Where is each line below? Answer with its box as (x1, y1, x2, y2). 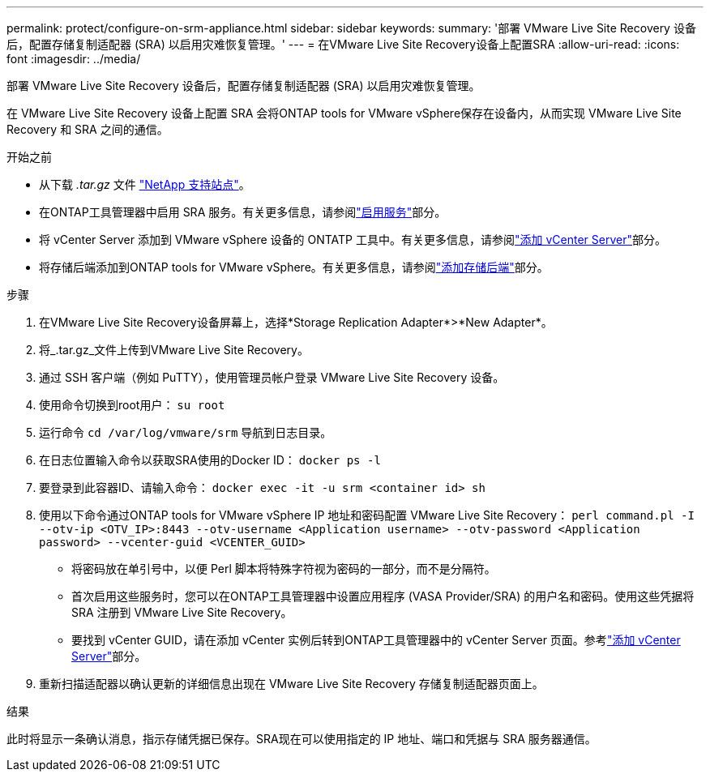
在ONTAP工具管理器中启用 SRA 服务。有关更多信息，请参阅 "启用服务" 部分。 (39, 205, 447, 219)
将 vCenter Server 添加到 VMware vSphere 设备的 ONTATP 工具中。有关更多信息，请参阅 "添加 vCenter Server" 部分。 (39, 233, 666, 246)
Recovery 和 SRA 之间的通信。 (6, 122, 169, 136)
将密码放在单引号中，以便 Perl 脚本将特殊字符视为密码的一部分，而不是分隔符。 (71, 562, 496, 575)
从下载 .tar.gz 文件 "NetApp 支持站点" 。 (39, 177, 250, 191)
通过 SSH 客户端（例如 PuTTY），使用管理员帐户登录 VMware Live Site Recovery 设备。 (39, 370, 505, 384)
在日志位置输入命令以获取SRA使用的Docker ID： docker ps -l (39, 453, 381, 467)
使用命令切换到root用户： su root (39, 398, 225, 412)
